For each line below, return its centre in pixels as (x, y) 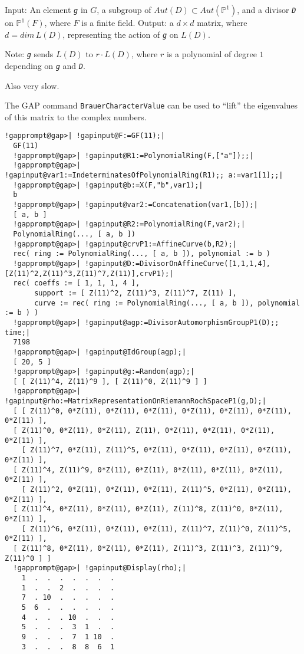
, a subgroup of (124, 9)
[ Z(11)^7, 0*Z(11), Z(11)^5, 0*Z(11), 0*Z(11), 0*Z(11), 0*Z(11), (156, 450)
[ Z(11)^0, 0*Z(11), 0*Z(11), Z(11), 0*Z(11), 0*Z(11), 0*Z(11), (144, 431)
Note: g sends (29, 54)
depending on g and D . (45, 65)
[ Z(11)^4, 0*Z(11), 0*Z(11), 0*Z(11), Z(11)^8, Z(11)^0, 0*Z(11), (148, 509)
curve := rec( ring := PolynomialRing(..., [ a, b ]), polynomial (167, 303)
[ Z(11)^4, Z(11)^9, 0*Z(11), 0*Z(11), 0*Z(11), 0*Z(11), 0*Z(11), (148, 470)
